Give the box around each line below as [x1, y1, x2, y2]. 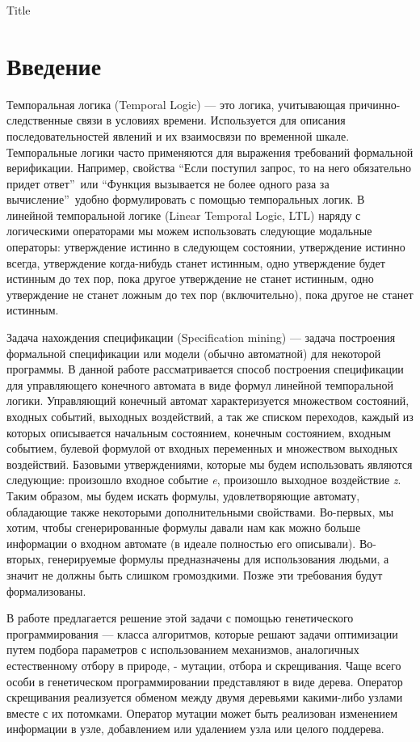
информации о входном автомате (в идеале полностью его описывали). [6, 534, 356, 551]
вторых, [6, 550, 44, 567]
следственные [6, 112, 73, 129]
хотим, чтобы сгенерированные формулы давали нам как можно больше [6, 519, 361, 536]
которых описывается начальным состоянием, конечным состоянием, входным [6, 424, 391, 441]
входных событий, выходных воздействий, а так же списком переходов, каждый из [6, 408, 414, 424]
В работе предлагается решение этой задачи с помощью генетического [6, 609, 354, 626]
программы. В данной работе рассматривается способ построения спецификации [6, 360, 404, 377]
